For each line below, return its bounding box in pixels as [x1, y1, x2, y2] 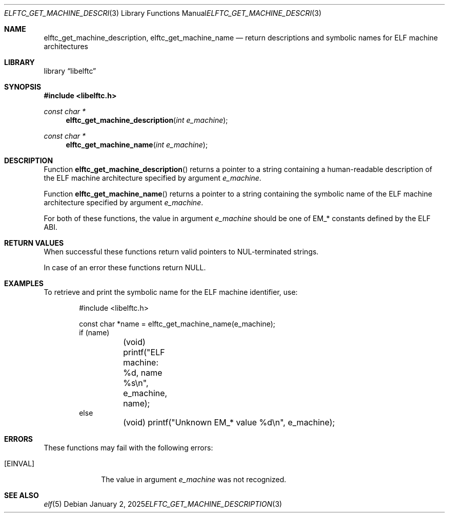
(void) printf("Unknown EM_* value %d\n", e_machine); [123, 417, 335, 427]
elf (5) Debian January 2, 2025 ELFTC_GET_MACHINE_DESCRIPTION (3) [44, 500, 282, 508]
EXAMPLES [4, 279, 44, 288]
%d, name [123, 368, 162, 378]
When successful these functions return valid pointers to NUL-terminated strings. [44, 247, 319, 256]
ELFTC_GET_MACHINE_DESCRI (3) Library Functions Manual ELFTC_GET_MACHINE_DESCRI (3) [4, 9, 322, 17]
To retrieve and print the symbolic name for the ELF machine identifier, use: [44, 288, 298, 296]
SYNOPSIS [4, 82, 42, 91]
